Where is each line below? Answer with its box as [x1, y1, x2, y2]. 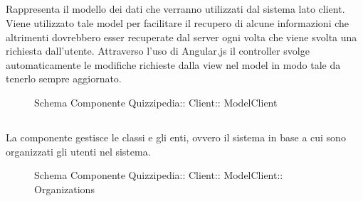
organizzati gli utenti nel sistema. [6, 143, 151, 158]
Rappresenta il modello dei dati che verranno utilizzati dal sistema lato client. [6, 1, 345, 16]
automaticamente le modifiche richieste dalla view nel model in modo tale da [6, 57, 341, 72]
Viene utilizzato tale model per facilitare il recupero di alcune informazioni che [6, 15, 349, 30]
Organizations [34, 181, 95, 196]
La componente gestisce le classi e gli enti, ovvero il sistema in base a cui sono [6, 129, 346, 144]
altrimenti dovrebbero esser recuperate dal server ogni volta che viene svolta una [6, 29, 357, 44]
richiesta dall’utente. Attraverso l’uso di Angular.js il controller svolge [6, 43, 310, 58]
